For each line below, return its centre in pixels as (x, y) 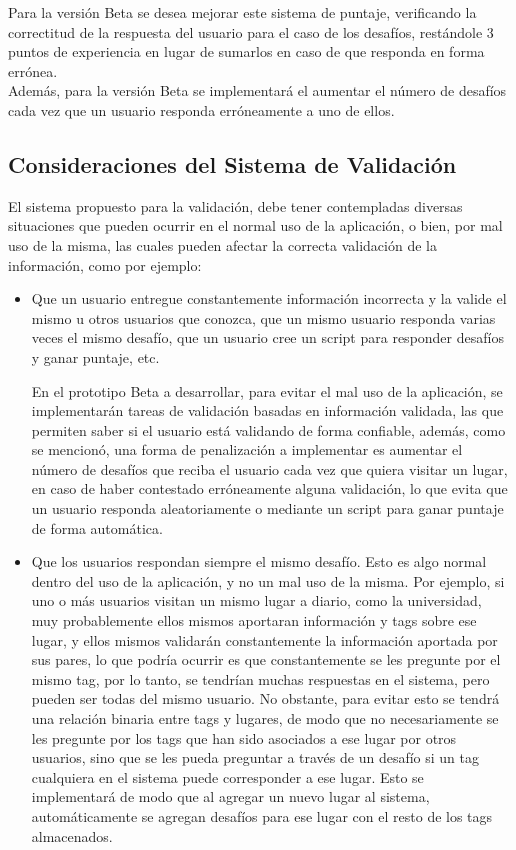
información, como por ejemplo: (105, 264)
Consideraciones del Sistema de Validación (232, 163)
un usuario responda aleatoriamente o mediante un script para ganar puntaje (267, 508)
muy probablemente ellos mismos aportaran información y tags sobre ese (254, 620)
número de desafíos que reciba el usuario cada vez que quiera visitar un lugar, (269, 468)
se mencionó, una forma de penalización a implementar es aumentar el (247, 449)
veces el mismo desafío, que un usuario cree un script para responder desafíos (267, 337)
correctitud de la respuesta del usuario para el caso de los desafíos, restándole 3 (251, 31)
